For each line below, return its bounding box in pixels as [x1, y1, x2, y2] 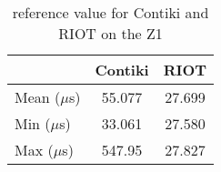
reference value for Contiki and [12, 2, 209, 23]
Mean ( [15, 86, 61, 107]
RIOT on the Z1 [58, 23, 163, 44]
